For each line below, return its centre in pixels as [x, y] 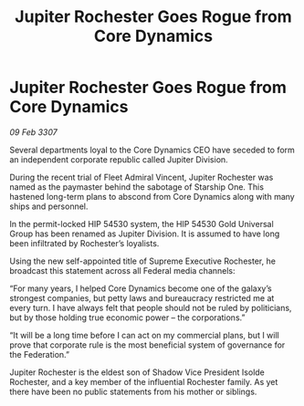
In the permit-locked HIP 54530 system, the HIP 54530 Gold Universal [142, 224]
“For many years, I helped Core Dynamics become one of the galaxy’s [141, 288]
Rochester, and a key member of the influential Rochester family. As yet [144, 381]
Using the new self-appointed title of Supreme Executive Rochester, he [143, 261]
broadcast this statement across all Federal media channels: [122, 270]
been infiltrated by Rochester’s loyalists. [84, 243]
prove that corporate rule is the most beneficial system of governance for [147, 345]
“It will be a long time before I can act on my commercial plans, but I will [145, 335]
